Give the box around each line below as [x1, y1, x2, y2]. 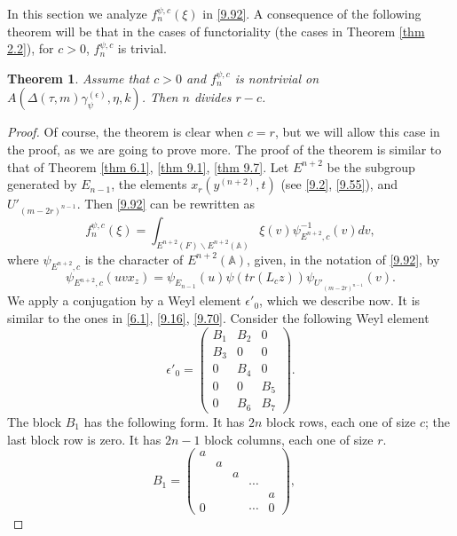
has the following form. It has [83, 412, 245, 430]
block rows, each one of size [266, 412, 416, 430]
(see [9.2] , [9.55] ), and [280, 175, 398, 193]
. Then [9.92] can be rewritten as [76, 194, 256, 213]
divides [193, 88, 232, 106]
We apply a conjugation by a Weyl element [7, 291, 241, 310]
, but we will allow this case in [274, 122, 440, 141]
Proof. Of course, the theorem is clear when [7, 122, 244, 141]
